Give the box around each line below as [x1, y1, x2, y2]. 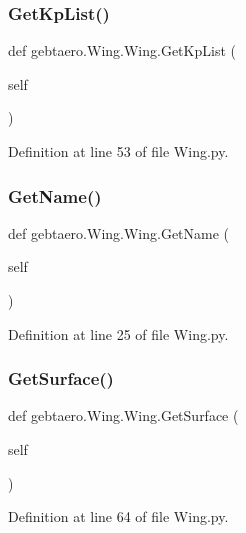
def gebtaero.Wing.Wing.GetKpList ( [8, 40, 236, 61]
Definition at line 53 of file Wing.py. [8, 141, 229, 161]
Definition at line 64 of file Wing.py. [8, 506, 229, 527]
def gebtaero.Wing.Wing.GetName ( [8, 222, 230, 243]
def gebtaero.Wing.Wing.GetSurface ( [8, 405, 239, 426]
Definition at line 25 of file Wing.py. [8, 323, 229, 344]
